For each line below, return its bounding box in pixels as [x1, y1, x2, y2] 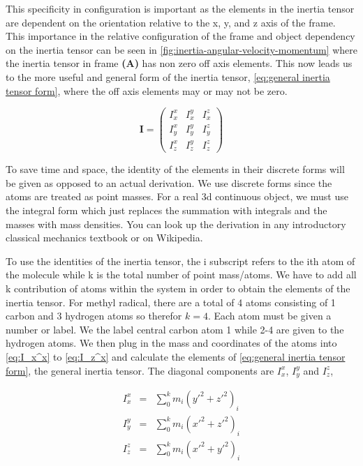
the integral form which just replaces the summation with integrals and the [6, 202, 327, 217]
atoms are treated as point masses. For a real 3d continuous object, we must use [6, 189, 348, 204]
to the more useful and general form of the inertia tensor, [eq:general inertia [6, 69, 330, 84]
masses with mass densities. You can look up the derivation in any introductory [6, 216, 346, 231]
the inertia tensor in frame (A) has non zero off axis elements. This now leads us [6, 56, 353, 70]
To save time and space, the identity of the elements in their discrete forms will [6, 162, 345, 176]
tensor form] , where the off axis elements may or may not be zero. [6, 83, 288, 98]
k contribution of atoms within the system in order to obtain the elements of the [6, 280, 350, 295]
